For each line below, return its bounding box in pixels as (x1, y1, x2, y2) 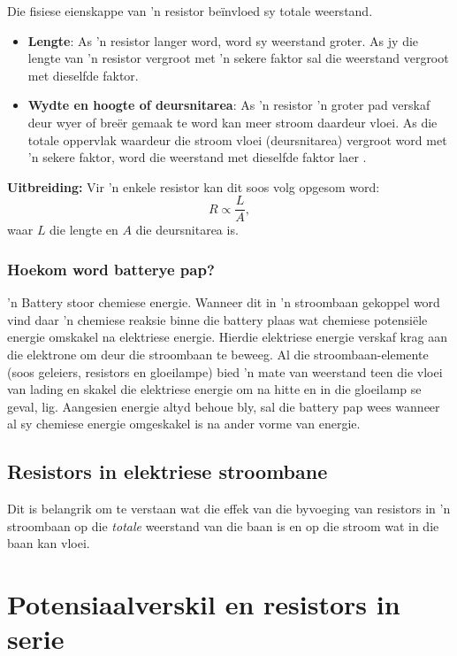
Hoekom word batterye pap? (7, 258, 215, 280)
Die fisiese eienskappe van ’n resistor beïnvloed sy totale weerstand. (7, 2, 373, 19)
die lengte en (50, 220, 118, 239)
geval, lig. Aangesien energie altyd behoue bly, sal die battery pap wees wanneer (7, 397, 440, 415)
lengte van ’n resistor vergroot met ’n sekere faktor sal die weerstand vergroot (27, 49, 449, 67)
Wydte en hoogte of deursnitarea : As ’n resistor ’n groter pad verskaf (27, 96, 430, 114)
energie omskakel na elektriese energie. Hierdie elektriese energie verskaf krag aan (7, 328, 447, 346)
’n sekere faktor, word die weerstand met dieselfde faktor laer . (27, 148, 367, 166)
